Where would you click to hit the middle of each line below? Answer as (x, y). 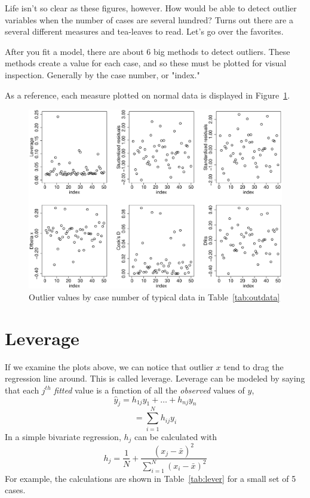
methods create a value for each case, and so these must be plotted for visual (146, 63)
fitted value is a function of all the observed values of (149, 390)
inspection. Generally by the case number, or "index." (102, 74)
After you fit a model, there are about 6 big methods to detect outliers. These (148, 51)
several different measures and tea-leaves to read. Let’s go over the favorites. (144, 31)
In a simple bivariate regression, (63, 436)
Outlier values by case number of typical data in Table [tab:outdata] (154, 296)
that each (22, 390)
